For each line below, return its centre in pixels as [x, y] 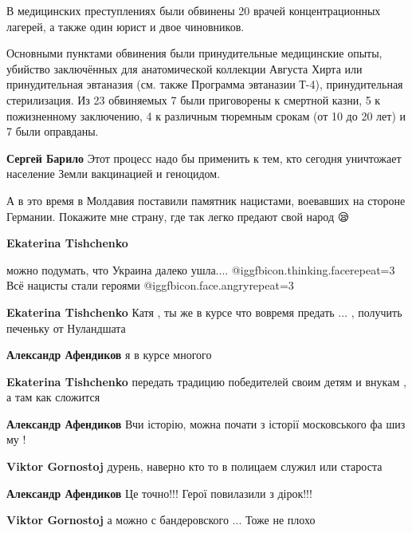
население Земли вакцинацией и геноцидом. [114, 174]
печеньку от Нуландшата [66, 328]
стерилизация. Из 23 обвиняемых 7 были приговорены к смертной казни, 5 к [194, 99]
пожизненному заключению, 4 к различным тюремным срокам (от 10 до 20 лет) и [206, 115]
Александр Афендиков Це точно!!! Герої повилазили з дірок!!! [159, 493]
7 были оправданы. [53, 131]
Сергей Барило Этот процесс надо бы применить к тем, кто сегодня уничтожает [204, 158]
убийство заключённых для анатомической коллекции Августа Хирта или [184, 68]
